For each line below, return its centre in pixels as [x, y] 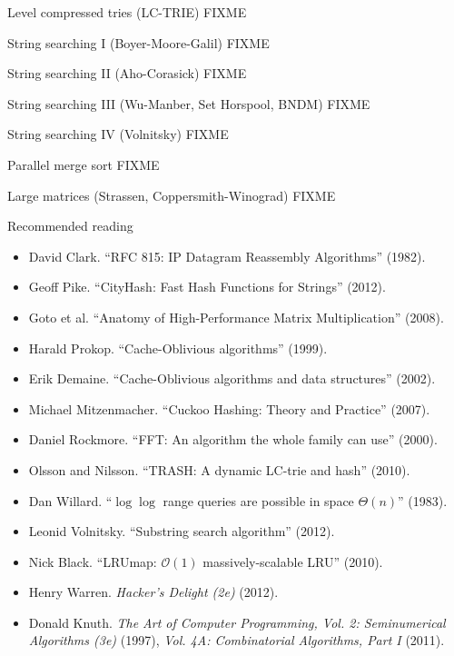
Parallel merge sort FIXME [84, 164]
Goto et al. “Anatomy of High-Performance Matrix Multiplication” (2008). [236, 317]
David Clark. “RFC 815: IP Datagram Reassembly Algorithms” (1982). [227, 256]
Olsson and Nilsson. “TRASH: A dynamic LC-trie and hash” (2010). [219, 469]
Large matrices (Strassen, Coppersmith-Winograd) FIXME [172, 195]
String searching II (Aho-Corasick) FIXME [127, 73]
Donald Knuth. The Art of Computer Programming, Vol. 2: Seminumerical [237, 622]
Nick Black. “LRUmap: [93, 561]
